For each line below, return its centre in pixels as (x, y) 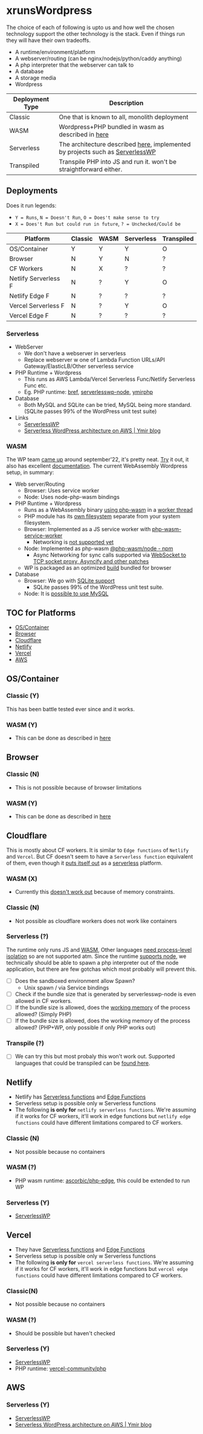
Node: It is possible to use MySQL (66, 594)
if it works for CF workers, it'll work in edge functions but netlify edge (103, 1116)
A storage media (35, 78)
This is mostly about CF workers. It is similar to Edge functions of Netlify (98, 850)
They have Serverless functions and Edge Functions (80, 1249)
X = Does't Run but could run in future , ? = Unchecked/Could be (98, 223)
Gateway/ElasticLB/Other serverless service (79, 366)
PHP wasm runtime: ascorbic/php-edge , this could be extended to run (102, 1181)
